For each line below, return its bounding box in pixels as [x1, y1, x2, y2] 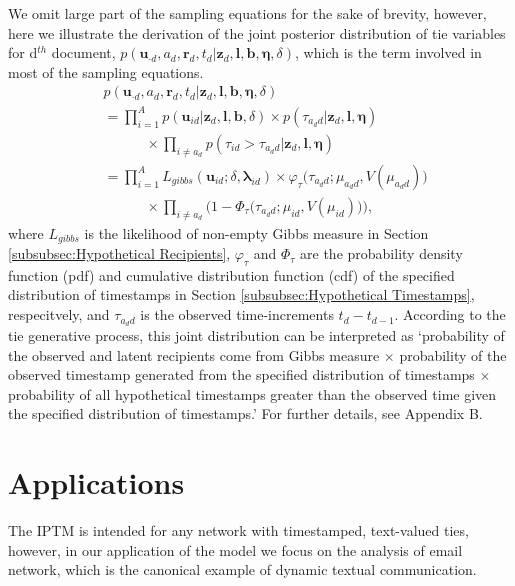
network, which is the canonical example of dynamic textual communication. [8, 559, 477, 580]
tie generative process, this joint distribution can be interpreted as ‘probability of [8, 324, 505, 345]
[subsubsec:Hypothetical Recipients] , [8, 243, 231, 264]
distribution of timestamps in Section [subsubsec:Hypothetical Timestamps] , [8, 284, 475, 305]
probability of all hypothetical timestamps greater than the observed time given [8, 383, 497, 404]
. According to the [394, 304, 506, 325]
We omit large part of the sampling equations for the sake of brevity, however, [8, 3, 487, 23]
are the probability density [300, 243, 463, 264]
